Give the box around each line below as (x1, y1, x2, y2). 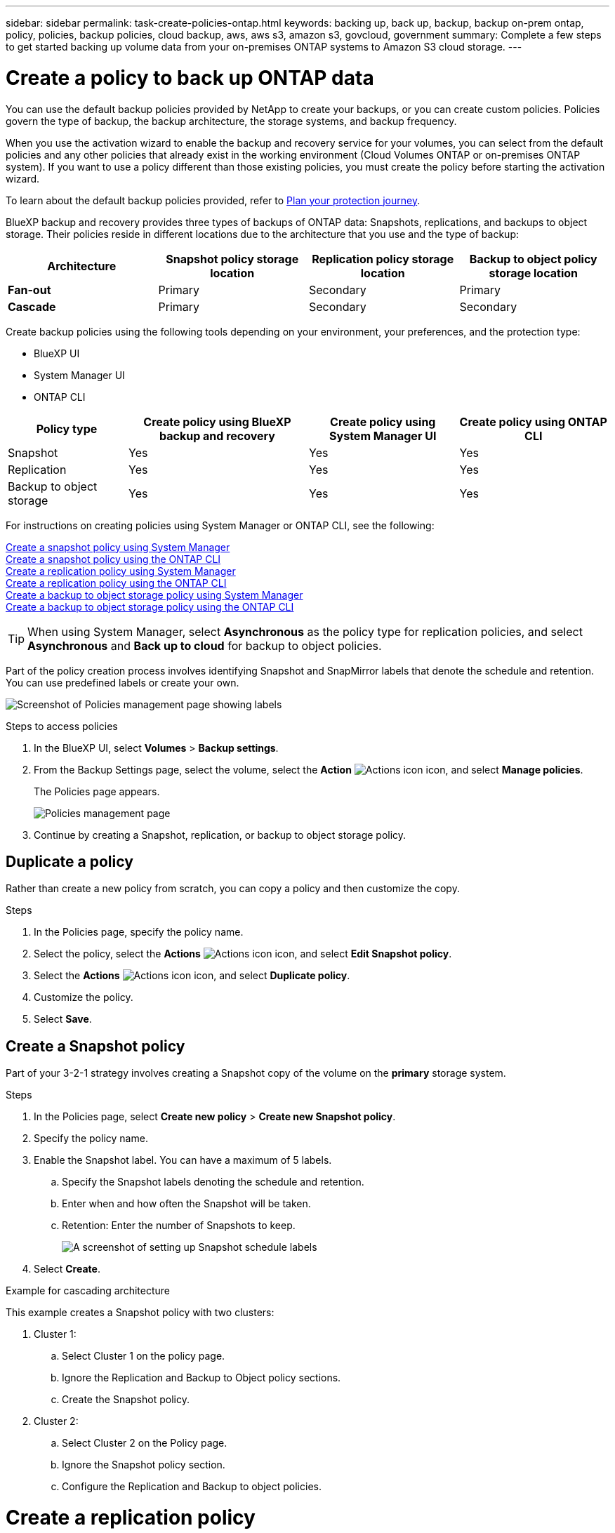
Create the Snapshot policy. (62, 1393, 190, 1406)
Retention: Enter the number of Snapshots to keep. (62, 1219, 296, 1232)
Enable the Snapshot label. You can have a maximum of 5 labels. (34, 1154, 332, 1167)
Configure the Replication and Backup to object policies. (62, 1480, 322, 1493)
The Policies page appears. (34, 785, 160, 797)
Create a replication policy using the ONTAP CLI (6, 576, 227, 589)
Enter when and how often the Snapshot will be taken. (62, 1197, 311, 1210)
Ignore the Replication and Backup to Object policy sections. (62, 1372, 341, 1384)
